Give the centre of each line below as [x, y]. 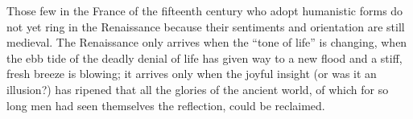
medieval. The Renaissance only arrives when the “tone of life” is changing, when [207, 42]
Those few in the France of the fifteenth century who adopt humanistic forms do [205, 10]
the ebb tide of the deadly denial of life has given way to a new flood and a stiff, [204, 57]
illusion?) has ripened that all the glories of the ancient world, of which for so [198, 89]
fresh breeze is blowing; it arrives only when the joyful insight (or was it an [192, 74]
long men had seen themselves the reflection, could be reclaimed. [166, 105]
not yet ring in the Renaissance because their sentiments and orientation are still [206, 26]
